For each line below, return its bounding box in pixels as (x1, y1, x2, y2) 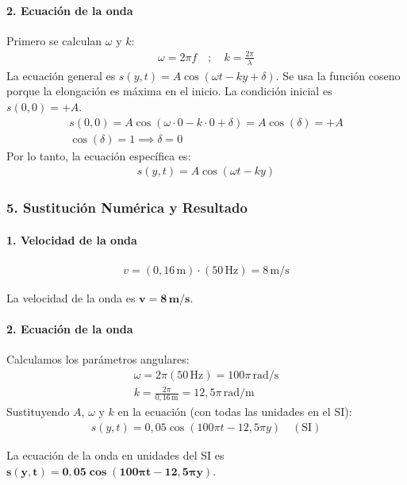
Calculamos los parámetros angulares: (6, 351, 190, 368)
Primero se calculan (6, 32, 102, 48)
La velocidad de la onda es (6, 289, 136, 306)
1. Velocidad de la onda (6, 231, 137, 248)
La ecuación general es (6, 67, 116, 83)
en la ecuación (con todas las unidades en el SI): (117, 403, 352, 420)
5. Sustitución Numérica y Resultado (6, 198, 248, 217)
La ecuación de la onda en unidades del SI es (6, 446, 225, 463)
